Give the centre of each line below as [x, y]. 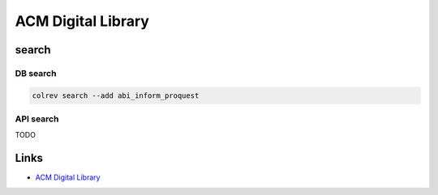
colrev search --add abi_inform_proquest [116, 95]
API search [37, 119]
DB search [36, 73]
